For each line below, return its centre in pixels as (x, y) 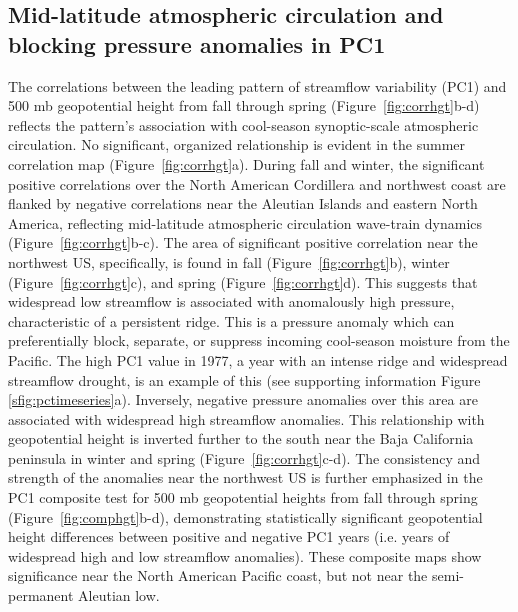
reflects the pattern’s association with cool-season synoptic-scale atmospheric (243, 124)
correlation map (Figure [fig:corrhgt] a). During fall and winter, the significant (246, 163)
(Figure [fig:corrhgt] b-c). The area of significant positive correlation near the (243, 242)
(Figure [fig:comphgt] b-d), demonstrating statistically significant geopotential (245, 516)
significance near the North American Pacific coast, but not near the (218, 575)
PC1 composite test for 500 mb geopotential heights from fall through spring (243, 497)
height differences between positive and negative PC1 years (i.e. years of (229, 536)
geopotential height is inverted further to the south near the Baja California (241, 438)
